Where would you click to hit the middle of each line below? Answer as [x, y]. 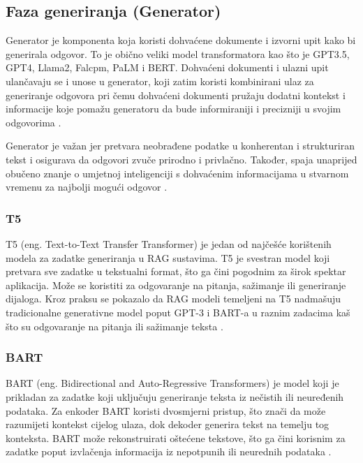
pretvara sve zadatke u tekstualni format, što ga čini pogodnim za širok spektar [176, 271]
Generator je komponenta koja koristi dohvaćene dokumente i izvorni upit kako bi [181, 40]
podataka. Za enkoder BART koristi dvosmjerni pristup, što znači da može [166, 410]
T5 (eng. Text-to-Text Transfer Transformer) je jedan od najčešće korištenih [169, 243]
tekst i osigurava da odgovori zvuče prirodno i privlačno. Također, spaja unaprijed [181, 159]
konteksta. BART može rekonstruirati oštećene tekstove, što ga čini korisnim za [176, 438]
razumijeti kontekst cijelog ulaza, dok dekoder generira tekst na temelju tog [168, 424]
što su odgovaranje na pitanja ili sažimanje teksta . [114, 326]
